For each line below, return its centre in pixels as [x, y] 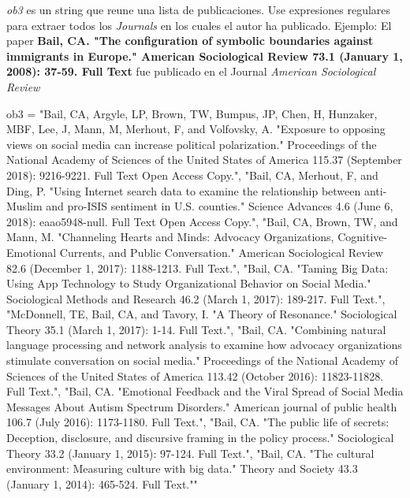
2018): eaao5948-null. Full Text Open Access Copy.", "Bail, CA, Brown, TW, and [202, 221]
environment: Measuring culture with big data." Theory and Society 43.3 [182, 468]
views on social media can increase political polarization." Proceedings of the [192, 144]
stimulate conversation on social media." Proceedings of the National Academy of [202, 360]
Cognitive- [363, 237]
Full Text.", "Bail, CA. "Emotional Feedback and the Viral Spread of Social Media [205, 391]
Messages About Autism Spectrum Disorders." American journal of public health [202, 406]
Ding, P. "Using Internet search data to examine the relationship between [184, 190]
